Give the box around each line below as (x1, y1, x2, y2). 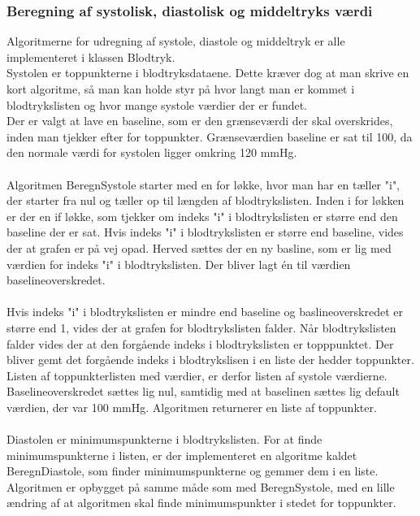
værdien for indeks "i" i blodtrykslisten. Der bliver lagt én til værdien (6, 255, 351, 272)
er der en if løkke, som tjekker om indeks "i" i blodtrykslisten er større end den (6, 207, 398, 224)
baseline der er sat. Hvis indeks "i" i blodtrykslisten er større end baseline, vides (6, 223, 404, 241)
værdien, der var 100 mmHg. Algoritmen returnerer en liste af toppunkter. (6, 398, 377, 415)
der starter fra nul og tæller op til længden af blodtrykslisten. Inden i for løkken (6, 192, 405, 209)
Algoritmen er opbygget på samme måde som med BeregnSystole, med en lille (6, 478, 395, 495)
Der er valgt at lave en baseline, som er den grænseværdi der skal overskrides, (6, 112, 393, 129)
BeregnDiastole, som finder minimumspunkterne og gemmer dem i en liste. (6, 462, 379, 479)
